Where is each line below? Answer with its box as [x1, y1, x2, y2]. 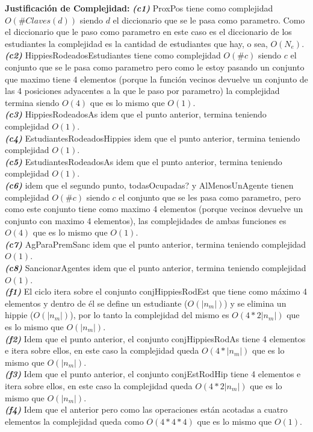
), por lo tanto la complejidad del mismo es [70, 308, 229, 321]
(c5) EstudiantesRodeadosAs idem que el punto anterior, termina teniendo [5, 155, 282, 167]
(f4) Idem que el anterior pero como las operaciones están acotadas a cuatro [5, 403, 288, 416]
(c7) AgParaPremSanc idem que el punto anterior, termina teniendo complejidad [5, 237, 306, 250]
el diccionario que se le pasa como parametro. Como [113, 13, 305, 26]
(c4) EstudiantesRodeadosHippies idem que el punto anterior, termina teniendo [5, 131, 300, 144]
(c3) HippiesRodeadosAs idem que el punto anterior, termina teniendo [5, 108, 267, 121]
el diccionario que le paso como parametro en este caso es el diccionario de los [5, 25, 292, 38]
